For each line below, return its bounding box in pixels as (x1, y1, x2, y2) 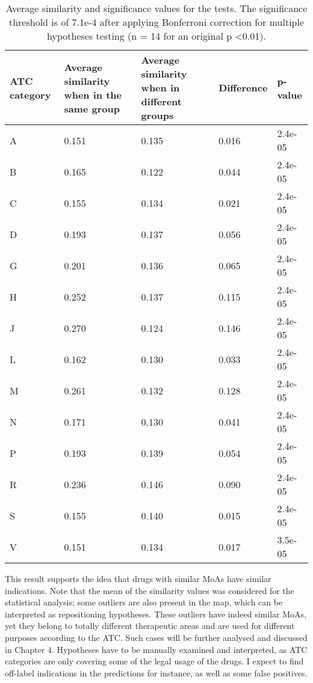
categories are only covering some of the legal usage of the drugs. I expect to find (5, 655, 304, 667)
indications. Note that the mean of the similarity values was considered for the (5, 584, 294, 596)
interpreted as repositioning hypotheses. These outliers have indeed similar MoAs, (5, 607, 306, 620)
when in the (64, 87, 122, 102)
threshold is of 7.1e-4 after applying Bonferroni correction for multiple (8, 15, 305, 29)
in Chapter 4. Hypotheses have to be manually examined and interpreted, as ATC (5, 643, 308, 655)
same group (64, 101, 120, 115)
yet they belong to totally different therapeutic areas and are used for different (5, 619, 295, 632)
